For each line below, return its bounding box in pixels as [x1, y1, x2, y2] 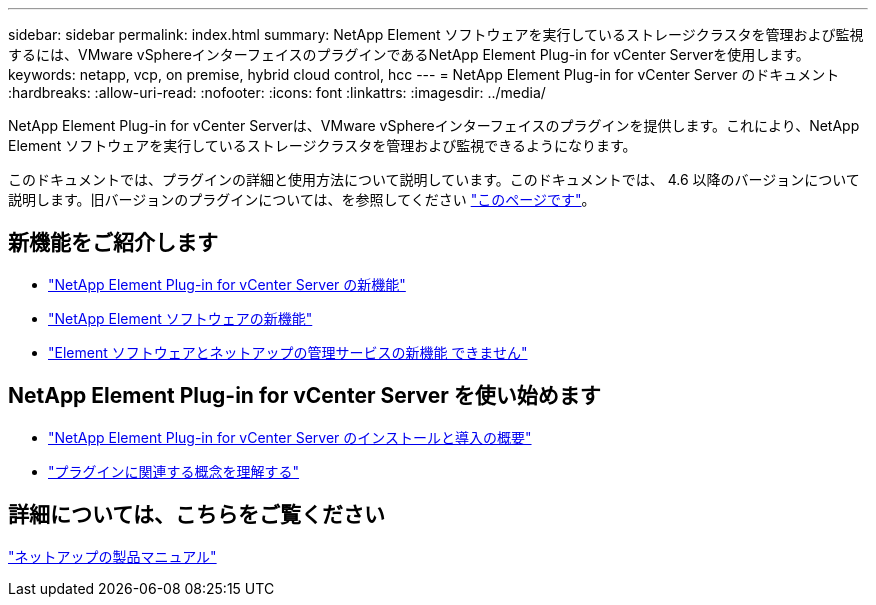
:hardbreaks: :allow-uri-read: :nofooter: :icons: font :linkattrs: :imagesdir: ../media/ [8, 84, 546, 101]
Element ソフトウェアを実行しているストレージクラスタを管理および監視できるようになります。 [8, 137, 637, 154]
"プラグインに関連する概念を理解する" [48, 462, 300, 480]
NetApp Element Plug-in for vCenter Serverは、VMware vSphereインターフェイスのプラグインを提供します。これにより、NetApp [8, 117, 860, 134]
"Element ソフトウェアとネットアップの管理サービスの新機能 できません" [48, 343, 528, 361]
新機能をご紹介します [8, 230, 218, 256]
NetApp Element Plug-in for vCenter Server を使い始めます [8, 383, 601, 409]
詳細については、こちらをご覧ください [8, 502, 385, 528]
